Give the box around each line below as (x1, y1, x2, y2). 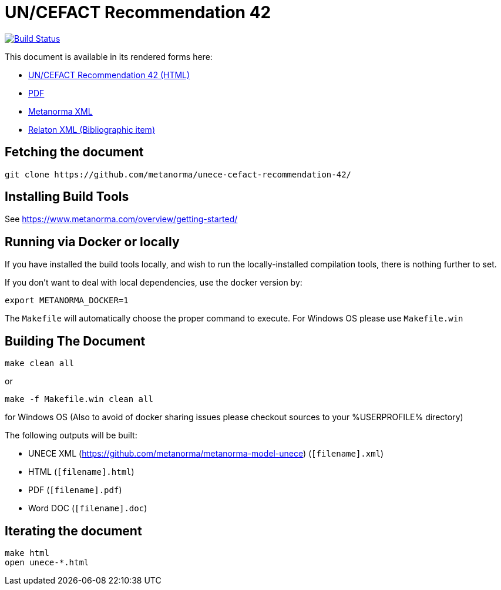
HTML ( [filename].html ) (28, 467, 135, 477)
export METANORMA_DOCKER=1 (5, 296, 129, 306)
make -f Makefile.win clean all (5, 394, 153, 404)
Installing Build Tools (5, 189, 129, 205)
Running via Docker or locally (5, 234, 180, 249)
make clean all (5, 358, 75, 368)
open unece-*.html (5, 557, 89, 567)
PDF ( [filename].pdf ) (28, 485, 122, 495)
